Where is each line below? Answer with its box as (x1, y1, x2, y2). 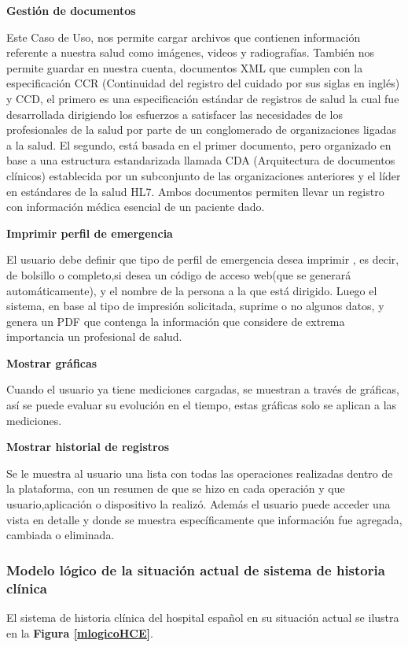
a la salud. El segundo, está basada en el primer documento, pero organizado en (6, 136, 391, 153)
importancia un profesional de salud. (6, 328, 182, 345)
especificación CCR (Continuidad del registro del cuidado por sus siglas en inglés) (6, 75, 400, 91)
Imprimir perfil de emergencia (6, 224, 173, 241)
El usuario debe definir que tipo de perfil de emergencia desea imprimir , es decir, (6, 251, 399, 268)
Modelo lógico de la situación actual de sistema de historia (6, 560, 385, 579)
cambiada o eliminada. (6, 527, 115, 543)
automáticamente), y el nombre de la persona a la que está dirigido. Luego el (6, 282, 377, 298)
